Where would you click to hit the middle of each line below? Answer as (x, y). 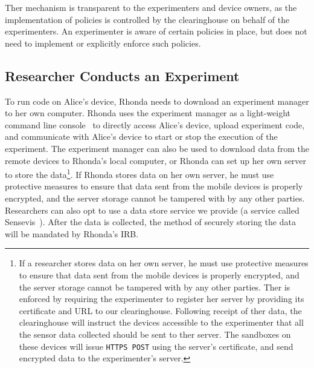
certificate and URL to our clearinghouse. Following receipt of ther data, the (160, 310)
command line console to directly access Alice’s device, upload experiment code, (155, 124)
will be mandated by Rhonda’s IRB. (72, 233)
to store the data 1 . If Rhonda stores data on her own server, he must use (139, 173)
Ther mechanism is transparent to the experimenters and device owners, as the (151, 7)
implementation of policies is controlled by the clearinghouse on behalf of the (147, 19)
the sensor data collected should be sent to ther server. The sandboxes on (155, 334)
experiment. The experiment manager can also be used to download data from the (157, 148)
